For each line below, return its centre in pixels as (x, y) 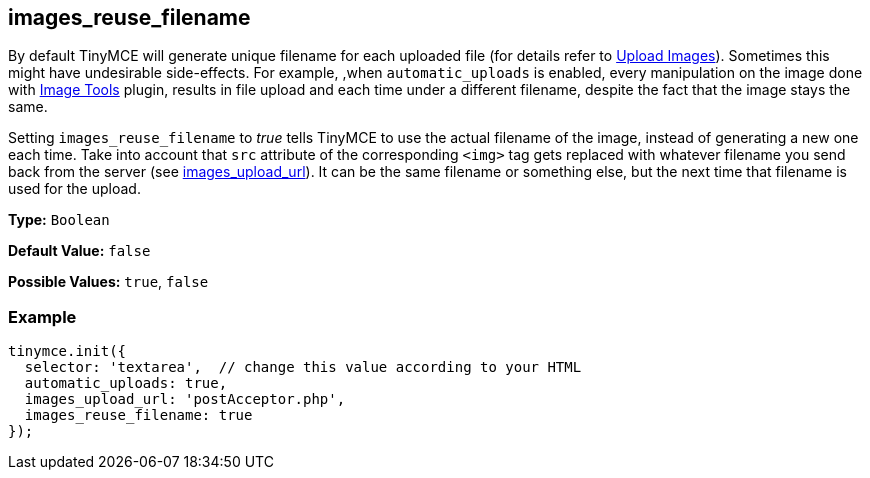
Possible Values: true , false (108, 282)
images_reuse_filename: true (138, 415)
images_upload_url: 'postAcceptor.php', (185, 399)
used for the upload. (74, 189)
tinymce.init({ (67, 351)
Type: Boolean (59, 220)
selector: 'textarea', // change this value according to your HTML (303, 367)
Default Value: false (79, 251)
